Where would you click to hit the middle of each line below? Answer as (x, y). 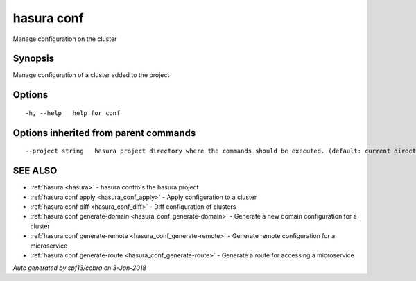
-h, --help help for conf (73, 113)
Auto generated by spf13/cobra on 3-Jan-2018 (80, 268)
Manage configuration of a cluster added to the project (91, 75)
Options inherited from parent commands (104, 133)
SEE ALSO (35, 171)
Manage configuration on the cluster (65, 39)
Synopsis (34, 59)
